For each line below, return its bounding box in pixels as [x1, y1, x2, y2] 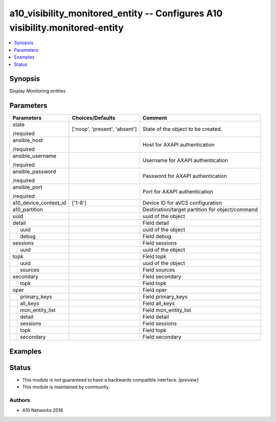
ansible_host [12, 137, 43, 144]
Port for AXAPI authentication [142, 188, 214, 195]
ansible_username [12, 152, 57, 159]
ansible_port [12, 184, 43, 191]
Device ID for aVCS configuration [142, 199, 222, 206]
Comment [142, 114, 167, 122]
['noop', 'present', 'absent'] [72, 126, 137, 133]
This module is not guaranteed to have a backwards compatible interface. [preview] [22, 377, 199, 383]
